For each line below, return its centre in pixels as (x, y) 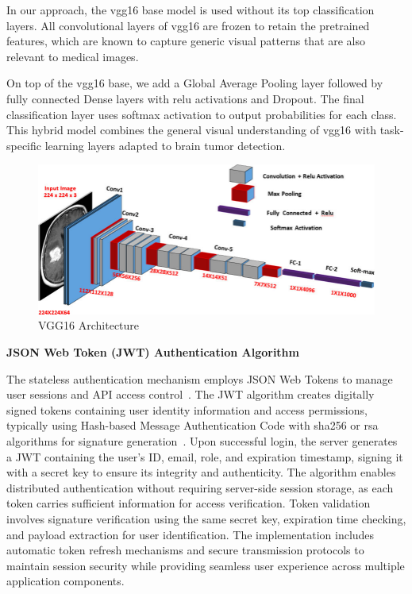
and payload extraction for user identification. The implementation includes (191, 534)
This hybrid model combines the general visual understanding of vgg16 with (191, 130)
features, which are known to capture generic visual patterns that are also (186, 41)
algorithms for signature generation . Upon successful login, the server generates (202, 441)
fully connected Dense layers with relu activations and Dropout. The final (185, 98)
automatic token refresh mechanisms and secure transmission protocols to (185, 550)
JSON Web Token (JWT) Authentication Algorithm (153, 352)
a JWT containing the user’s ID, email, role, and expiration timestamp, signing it (205, 456)
